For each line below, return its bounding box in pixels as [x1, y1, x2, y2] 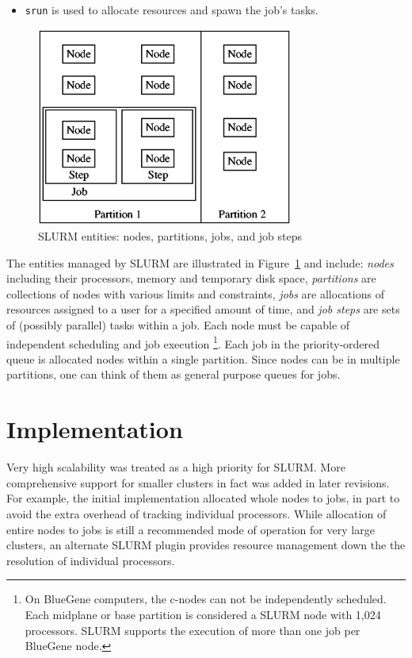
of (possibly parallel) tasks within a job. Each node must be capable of [6, 317, 350, 333]
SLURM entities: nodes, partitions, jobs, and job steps [38, 228, 303, 244]
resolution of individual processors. [6, 552, 175, 568]
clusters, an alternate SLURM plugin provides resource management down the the [6, 537, 406, 553]
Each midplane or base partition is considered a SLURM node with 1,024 [25, 606, 381, 622]
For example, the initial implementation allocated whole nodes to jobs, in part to [6, 490, 400, 506]
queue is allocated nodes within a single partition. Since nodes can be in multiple [6, 350, 400, 367]
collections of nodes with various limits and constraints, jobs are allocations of [6, 285, 384, 302]
